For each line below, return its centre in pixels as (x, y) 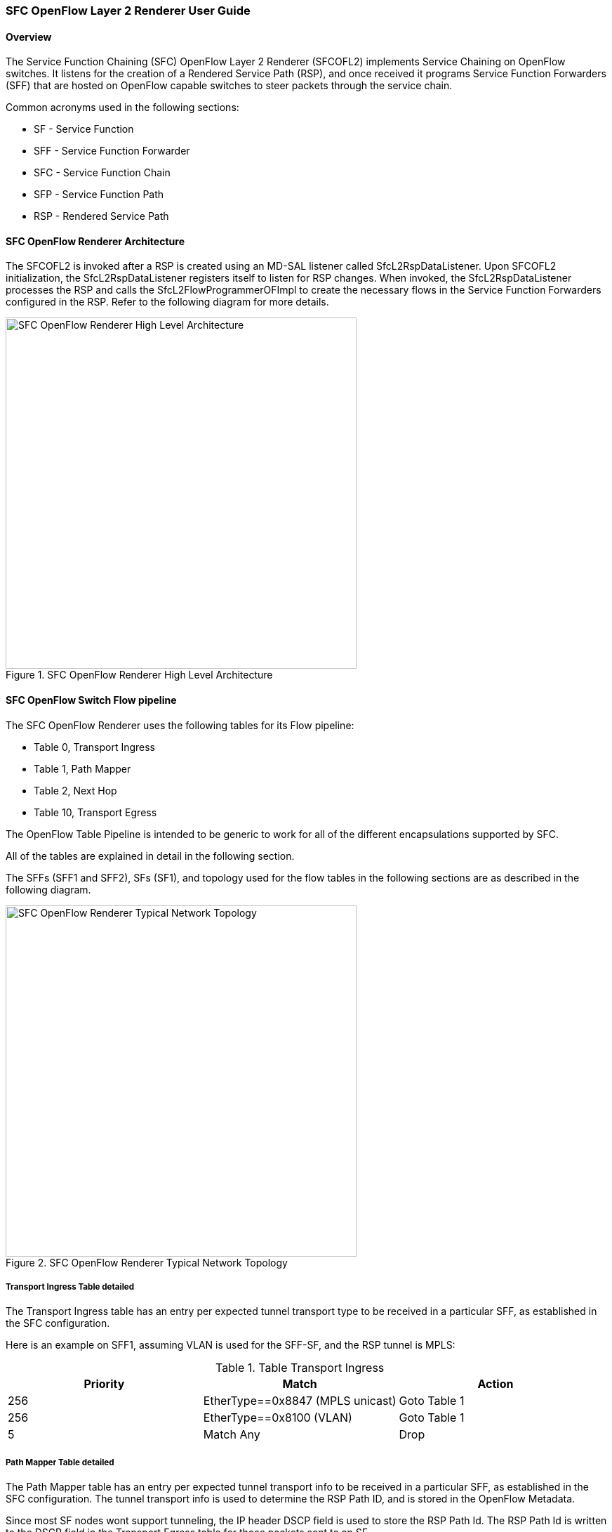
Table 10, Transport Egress (95, 812)
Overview (29, 37)
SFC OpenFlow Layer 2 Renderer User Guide (128, 11)
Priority (104, 1384)
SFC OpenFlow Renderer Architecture (95, 241)
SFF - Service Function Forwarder (112, 151)
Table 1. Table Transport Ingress (300, 1368)
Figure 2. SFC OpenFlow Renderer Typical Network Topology (147, 1262)
